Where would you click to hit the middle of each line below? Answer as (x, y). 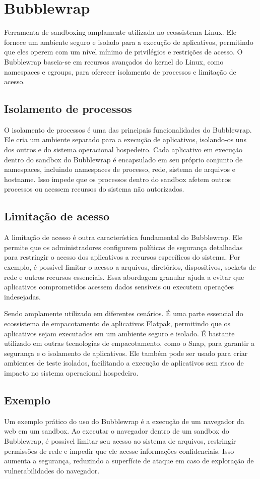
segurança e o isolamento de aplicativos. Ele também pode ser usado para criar (126, 353)
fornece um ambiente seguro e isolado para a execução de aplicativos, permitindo (129, 42)
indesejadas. (22, 296)
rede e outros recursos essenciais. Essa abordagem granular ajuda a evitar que (124, 277)
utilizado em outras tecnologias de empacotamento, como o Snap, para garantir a (129, 343)
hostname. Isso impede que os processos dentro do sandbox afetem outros (117, 179)
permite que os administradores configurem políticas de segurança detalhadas (123, 247)
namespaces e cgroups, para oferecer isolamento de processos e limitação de (120, 71)
